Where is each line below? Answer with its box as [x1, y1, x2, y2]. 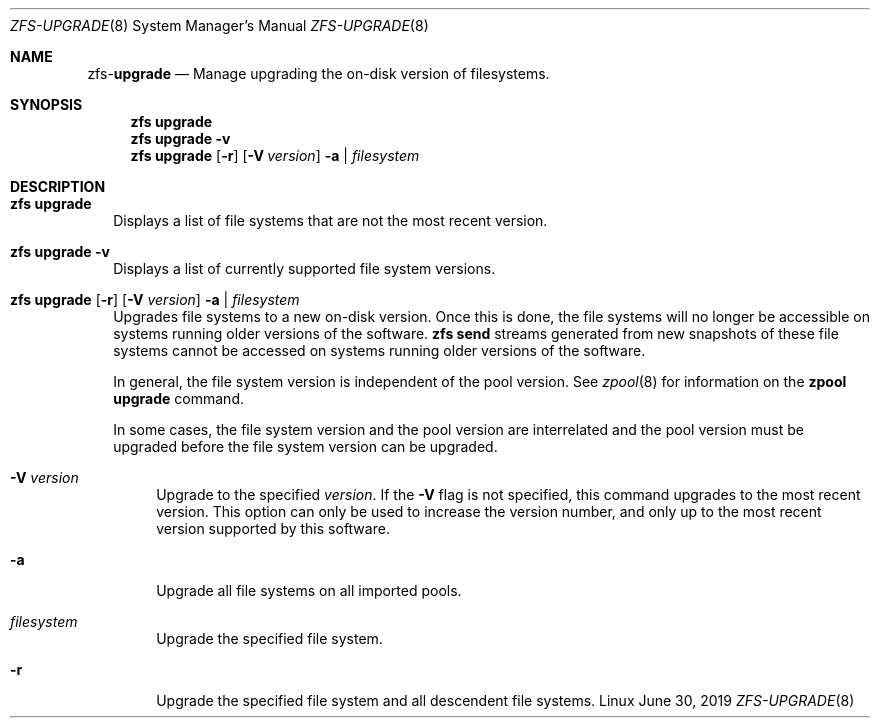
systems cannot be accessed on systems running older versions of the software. [113, 342, 646, 359]
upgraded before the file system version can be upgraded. [113, 438, 498, 455]
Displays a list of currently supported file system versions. [113, 260, 496, 277]
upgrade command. [113, 390, 244, 407]
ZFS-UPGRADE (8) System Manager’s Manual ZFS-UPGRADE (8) [10, 17, 429, 34]
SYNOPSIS [10, 96, 83, 113]
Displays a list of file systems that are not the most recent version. [113, 212, 548, 229]
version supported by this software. [156, 520, 390, 537]
